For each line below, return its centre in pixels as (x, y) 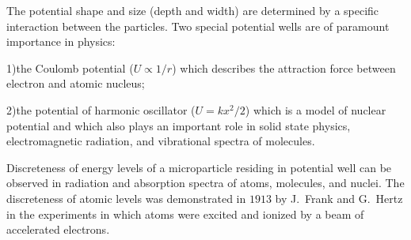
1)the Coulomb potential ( (70, 67)
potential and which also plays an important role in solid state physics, (179, 125)
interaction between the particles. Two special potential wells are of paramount (198, 26)
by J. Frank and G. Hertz (339, 198)
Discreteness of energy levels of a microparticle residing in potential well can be (199, 167)
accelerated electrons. (58, 229)
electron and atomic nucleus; (76, 83)
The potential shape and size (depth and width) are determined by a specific (193, 10)
